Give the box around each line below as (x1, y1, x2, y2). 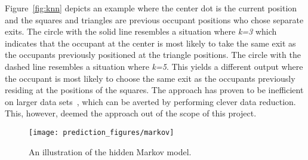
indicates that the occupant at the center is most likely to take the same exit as (5, 36, 296, 49)
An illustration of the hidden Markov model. (29, 145, 192, 158)
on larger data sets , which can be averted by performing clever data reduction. (5, 95, 296, 107)
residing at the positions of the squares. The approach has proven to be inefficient (5, 84, 304, 96)
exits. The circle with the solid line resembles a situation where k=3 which (5, 25, 277, 38)
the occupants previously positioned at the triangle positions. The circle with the (5, 48, 301, 61)
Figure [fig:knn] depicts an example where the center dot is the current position (5, 2, 297, 14)
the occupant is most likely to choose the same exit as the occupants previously (5, 72, 295, 84)
